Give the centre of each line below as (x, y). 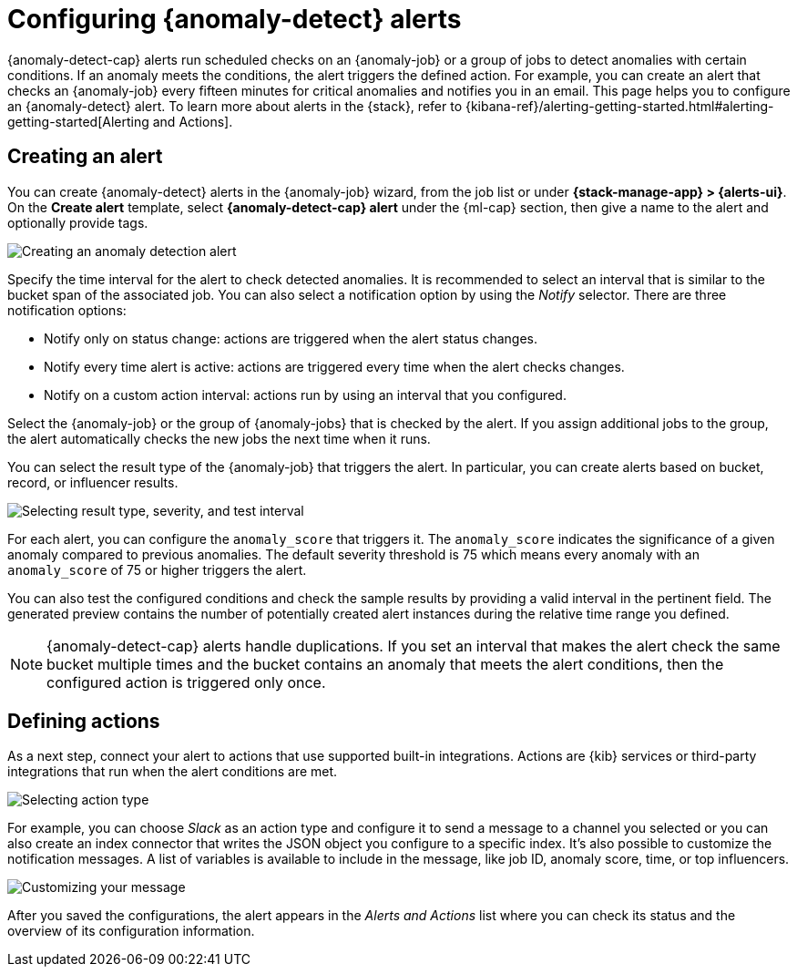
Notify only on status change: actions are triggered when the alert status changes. (291, 338)
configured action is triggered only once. (186, 682)
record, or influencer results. (93, 482)
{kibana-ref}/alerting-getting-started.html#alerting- (619, 106)
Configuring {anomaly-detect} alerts (235, 19)
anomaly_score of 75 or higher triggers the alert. (157, 569)
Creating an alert (85, 157)
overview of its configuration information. (131, 931)
